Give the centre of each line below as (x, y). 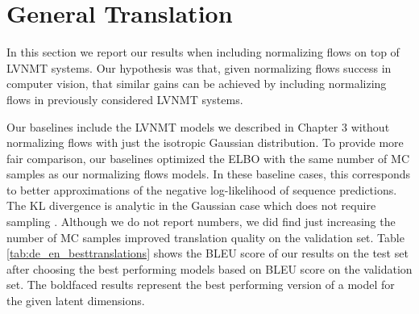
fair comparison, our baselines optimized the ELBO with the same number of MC (208, 158)
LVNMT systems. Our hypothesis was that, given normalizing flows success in (199, 67)
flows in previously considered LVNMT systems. (125, 99)
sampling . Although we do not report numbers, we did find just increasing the (201, 222)
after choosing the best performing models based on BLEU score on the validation (209, 268)
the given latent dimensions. (76, 301)
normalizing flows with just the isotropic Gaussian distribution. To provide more (205, 142)
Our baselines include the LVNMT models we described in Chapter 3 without (198, 126)
